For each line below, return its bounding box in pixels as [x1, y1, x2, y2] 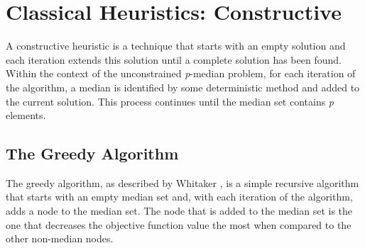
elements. [6, 108, 46, 123]
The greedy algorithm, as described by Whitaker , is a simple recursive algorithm [6, 175, 359, 190]
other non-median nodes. [6, 231, 114, 246]
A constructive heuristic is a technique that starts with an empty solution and [6, 38, 346, 53]
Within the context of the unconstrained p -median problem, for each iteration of [6, 66, 356, 81]
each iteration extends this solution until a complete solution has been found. [6, 52, 342, 67]
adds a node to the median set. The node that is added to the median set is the [6, 203, 353, 218]
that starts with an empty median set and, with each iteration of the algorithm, [6, 189, 353, 204]
